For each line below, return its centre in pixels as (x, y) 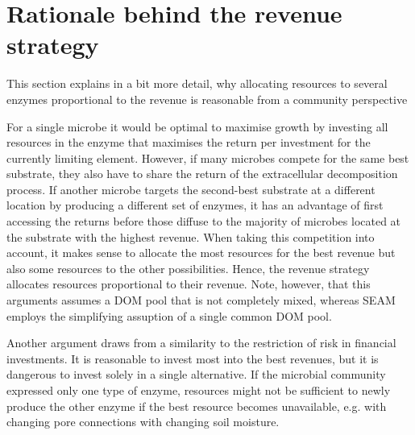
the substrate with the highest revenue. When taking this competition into (191, 236)
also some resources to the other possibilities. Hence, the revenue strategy (188, 268)
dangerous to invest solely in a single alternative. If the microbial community (196, 374)
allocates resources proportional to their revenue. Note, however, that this (189, 284)
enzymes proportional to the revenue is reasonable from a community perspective (207, 99)
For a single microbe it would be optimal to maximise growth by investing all (197, 126)
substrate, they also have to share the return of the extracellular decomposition (202, 174)
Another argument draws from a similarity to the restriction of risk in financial (201, 343)
